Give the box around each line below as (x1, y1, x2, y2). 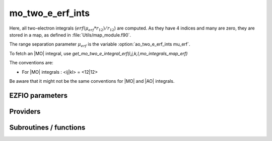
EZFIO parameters (9, 91, 68, 100)
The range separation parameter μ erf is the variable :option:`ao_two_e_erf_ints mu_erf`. (9, 41, 191, 49)
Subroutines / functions (9, 123, 86, 131)
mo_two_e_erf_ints (9, 8, 90, 19)
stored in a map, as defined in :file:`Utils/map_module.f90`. (9, 32, 131, 38)
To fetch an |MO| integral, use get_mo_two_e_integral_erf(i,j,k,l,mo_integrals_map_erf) (9, 50, 188, 56)
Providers (9, 107, 41, 115)
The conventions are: (9, 60, 53, 66)
